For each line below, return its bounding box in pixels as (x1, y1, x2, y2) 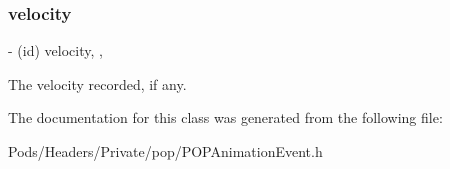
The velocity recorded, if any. (8, 73, 187, 94)
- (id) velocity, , (8, 40, 103, 61)
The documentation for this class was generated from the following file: (8, 107, 443, 128)
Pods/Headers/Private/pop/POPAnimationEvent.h (8, 141, 323, 161)
